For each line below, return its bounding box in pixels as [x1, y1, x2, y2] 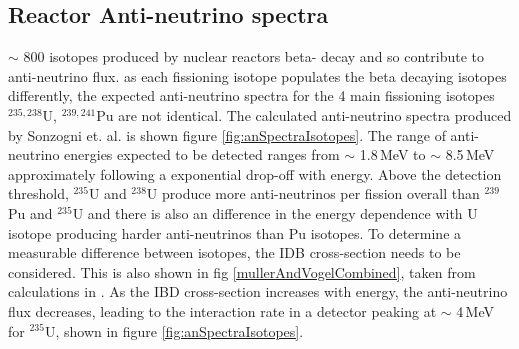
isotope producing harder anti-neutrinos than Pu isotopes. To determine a [8, 222, 462, 243]
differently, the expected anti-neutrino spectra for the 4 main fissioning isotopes [8, 85, 495, 106]
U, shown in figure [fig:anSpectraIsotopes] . [44, 320, 304, 341]
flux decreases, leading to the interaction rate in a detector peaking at [8, 300, 437, 321]
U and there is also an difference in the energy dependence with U [72, 202, 478, 223]
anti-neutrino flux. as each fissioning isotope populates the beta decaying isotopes [8, 65, 507, 86]
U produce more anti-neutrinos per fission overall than [146, 183, 480, 204]
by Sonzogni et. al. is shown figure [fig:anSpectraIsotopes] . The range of [8, 124, 446, 145]
